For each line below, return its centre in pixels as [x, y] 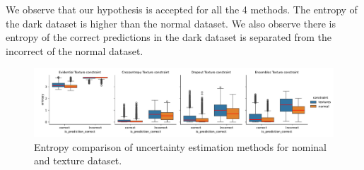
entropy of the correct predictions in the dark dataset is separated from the [169, 37]
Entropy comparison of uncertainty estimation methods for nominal [181, 146]
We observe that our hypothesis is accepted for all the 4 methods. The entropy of [182, 9]
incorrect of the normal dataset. [75, 50]
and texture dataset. [78, 160]
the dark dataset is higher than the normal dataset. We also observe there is [171, 23]
